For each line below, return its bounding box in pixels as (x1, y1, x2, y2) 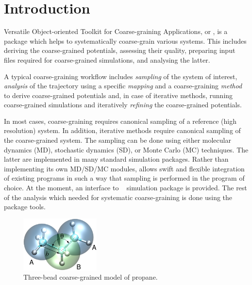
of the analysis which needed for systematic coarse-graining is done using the (4, 192, 233, 202)
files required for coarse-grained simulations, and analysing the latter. (4, 54, 210, 65)
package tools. (4, 201, 46, 212)
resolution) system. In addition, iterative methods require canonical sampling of (4, 125, 241, 135)
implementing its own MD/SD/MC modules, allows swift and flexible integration (4, 163, 245, 173)
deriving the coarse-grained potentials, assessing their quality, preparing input (4, 45, 235, 55)
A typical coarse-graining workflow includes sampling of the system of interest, (4, 71, 237, 81)
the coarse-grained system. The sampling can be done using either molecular (4, 135, 231, 145)
